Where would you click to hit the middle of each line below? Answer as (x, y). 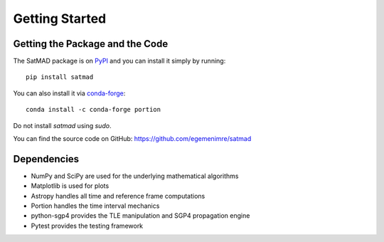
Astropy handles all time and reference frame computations (118, 196)
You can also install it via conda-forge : (69, 93)
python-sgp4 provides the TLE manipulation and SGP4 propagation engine (140, 216)
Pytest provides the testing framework (87, 226)
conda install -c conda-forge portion (94, 110)
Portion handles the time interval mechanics (95, 206)
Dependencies (46, 159)
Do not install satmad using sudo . (62, 125)
